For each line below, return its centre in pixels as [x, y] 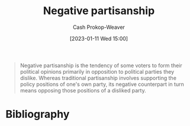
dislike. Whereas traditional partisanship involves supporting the [98, 78]
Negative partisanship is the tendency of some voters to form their [101, 65]
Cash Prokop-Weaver [99, 27]
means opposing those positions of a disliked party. [83, 90]
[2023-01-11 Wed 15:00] [99, 38]
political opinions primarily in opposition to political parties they [97, 71]
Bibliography [38, 115]
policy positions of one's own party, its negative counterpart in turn [102, 84]
